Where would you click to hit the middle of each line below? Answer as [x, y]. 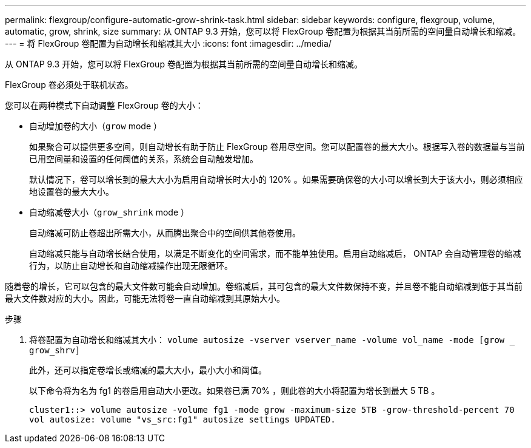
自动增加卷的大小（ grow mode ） [95, 126]
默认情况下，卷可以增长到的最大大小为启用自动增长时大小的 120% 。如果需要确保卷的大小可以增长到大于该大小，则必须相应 [276, 179]
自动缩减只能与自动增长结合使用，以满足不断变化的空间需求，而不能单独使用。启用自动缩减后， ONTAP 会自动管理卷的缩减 [275, 253]
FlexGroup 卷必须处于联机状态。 [69, 85]
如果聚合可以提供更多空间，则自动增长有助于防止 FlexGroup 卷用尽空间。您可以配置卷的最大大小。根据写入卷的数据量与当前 [277, 147]
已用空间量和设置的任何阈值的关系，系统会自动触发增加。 [144, 159]
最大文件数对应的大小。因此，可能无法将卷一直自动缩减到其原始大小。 [145, 298]
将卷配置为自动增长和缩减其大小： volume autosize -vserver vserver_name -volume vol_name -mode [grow [267, 340]
